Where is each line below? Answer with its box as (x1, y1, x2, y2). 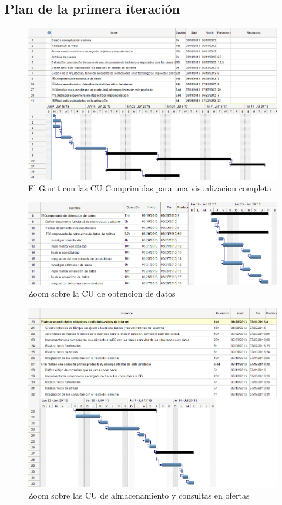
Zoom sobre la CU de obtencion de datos (28, 287, 176, 300)
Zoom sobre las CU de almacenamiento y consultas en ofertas (28, 489, 250, 501)
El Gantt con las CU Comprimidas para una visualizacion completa (28, 181, 271, 194)
